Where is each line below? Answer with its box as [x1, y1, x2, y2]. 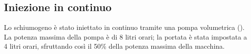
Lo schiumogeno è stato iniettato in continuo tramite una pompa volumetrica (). [4, 22, 245, 32]
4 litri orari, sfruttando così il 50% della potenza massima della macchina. [4, 41, 225, 51]
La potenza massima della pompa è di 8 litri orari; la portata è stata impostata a [4, 31, 247, 41]
